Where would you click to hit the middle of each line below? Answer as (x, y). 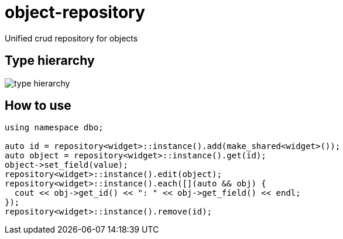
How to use (38, 106)
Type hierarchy (50, 61)
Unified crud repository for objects (71, 38)
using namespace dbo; (54, 128)
